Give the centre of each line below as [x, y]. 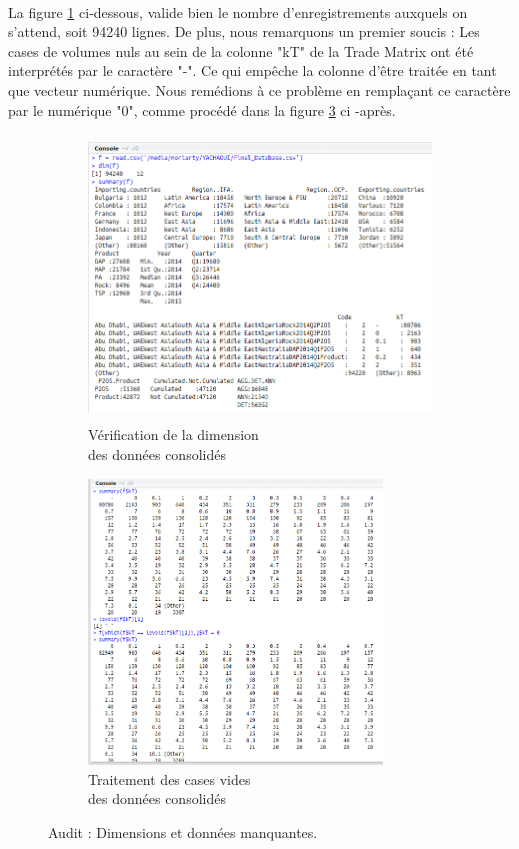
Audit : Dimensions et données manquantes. [183, 832]
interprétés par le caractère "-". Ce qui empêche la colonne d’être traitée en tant [252, 70]
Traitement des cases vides [169, 778]
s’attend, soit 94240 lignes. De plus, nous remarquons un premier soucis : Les [244, 31]
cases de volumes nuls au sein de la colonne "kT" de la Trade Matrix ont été [241, 50]
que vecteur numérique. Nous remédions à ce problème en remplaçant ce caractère [259, 89]
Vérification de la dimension [173, 434]
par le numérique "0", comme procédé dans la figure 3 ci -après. [202, 109]
